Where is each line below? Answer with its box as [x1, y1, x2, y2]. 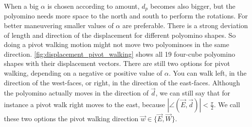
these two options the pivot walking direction [4, 113, 139, 124]
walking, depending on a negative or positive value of [4, 68, 162, 78]
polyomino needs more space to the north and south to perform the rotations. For [4, 11, 248, 21]
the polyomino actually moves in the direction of [4, 88, 149, 98]
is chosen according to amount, [47, 1, 140, 11]
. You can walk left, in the [168, 68, 247, 78]
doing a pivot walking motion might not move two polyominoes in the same [4, 39, 229, 49]
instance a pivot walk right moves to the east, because [4, 99, 165, 110]
